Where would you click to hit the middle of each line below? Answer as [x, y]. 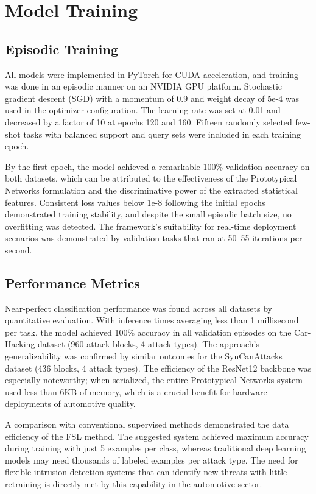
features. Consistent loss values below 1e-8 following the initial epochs [135, 202]
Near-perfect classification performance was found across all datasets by [139, 308]
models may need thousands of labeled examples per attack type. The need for [152, 460]
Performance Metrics [72, 282]
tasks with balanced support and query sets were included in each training [162, 134]
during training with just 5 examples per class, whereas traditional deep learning [156, 448]
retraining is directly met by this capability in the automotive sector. [134, 484]
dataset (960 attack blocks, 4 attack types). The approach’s [149, 344]
